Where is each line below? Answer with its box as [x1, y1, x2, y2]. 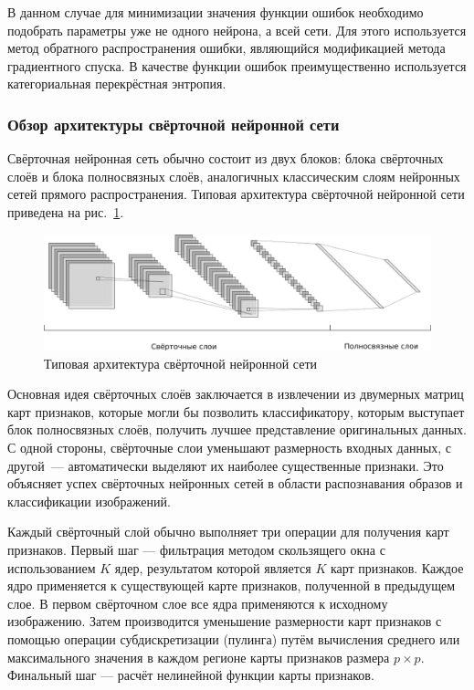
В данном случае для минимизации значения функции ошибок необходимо [7, 3, 424, 21]
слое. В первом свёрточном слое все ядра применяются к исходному [7, 593, 388, 612]
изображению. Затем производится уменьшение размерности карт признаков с [7, 612, 442, 631]
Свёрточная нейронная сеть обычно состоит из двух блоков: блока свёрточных [7, 149, 444, 168]
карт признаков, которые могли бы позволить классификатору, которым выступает [7, 402, 465, 421]
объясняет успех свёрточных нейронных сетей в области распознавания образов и [7, 474, 463, 493]
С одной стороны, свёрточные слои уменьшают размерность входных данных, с [7, 438, 452, 457]
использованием [7, 558, 96, 577]
